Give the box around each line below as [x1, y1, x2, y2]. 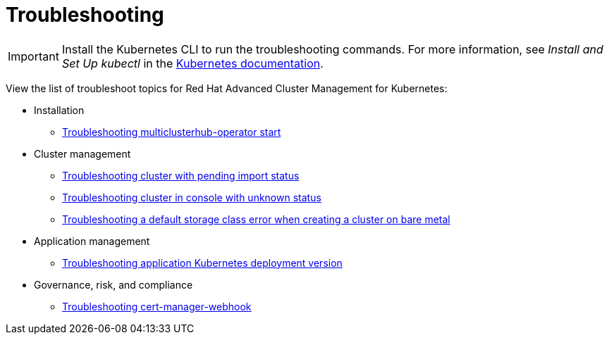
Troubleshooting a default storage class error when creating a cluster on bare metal [62, 213, 450, 225]
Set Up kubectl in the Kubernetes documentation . [61, 56, 324, 70]
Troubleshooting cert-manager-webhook [62, 300, 252, 313]
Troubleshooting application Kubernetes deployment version [62, 256, 343, 269]
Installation [34, 103, 85, 116]
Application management [34, 234, 150, 247]
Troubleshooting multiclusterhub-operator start [62, 125, 281, 138]
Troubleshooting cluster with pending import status [62, 169, 300, 182]
